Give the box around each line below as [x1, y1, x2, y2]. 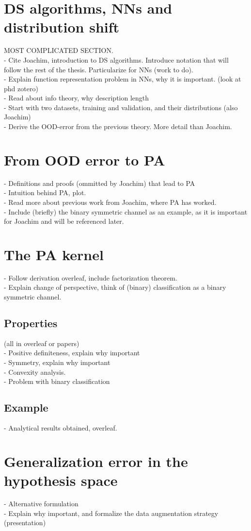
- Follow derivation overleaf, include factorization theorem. [4, 272, 177, 282]
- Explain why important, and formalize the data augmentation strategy [4, 508, 219, 518]
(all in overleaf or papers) [4, 338, 79, 348]
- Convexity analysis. [4, 366, 66, 377]
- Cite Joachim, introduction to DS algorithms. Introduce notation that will [4, 54, 229, 65]
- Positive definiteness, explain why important [4, 348, 140, 358]
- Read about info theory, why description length [4, 93, 149, 103]
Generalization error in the [4, 451, 188, 471]
